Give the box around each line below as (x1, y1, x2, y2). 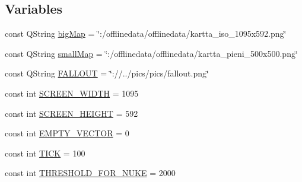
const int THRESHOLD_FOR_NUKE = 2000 (5, 167, 176, 179)
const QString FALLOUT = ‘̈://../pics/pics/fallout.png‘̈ (5, 67, 209, 79)
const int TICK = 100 (5, 146, 85, 159)
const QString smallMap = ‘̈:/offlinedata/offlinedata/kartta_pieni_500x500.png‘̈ (5, 47, 298, 59)
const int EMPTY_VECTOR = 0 (5, 127, 129, 139)
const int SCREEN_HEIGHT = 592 (5, 107, 138, 119)
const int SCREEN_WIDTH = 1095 (5, 87, 139, 99)
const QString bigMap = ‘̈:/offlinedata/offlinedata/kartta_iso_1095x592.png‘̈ (5, 27, 287, 40)
